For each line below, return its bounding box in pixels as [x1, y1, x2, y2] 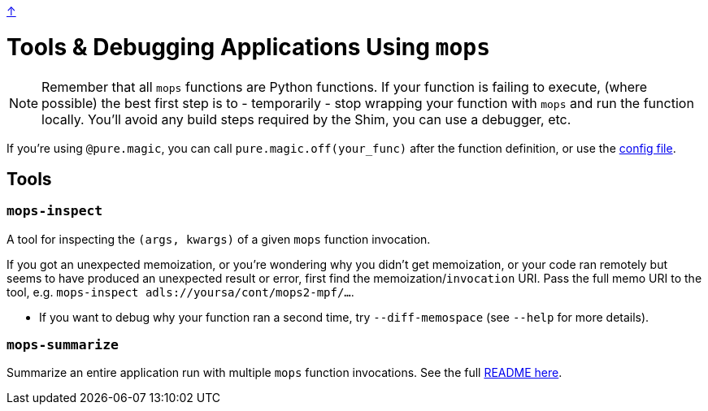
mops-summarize [7, 337, 119, 353]
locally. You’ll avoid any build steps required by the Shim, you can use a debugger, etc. [41, 110, 571, 128]
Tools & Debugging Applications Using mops [7, 32, 490, 61]
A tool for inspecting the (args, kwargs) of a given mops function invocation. [7, 231, 431, 246]
